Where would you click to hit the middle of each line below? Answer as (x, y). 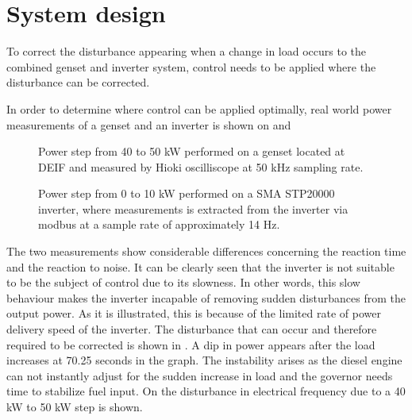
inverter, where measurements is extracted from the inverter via (193, 208)
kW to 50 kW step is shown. (75, 407)
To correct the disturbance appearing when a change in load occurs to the (187, 51)
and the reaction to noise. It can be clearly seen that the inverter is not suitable (200, 266)
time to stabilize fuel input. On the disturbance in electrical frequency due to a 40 (206, 391)
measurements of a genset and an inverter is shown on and (149, 124)
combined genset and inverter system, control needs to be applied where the (191, 66)
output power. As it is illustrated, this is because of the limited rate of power (194, 313)
